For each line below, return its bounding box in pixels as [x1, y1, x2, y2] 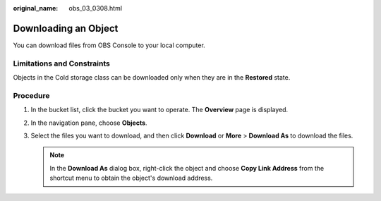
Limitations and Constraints [13, 59, 111, 68]
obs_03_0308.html [68, 4, 123, 12]
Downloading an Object [13, 22, 119, 35]
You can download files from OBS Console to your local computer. [13, 41, 206, 49]
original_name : [13, 4, 59, 12]
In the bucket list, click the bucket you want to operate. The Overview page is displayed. [30, 106, 289, 114]
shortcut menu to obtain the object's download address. [49, 173, 213, 183]
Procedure [13, 90, 50, 100]
